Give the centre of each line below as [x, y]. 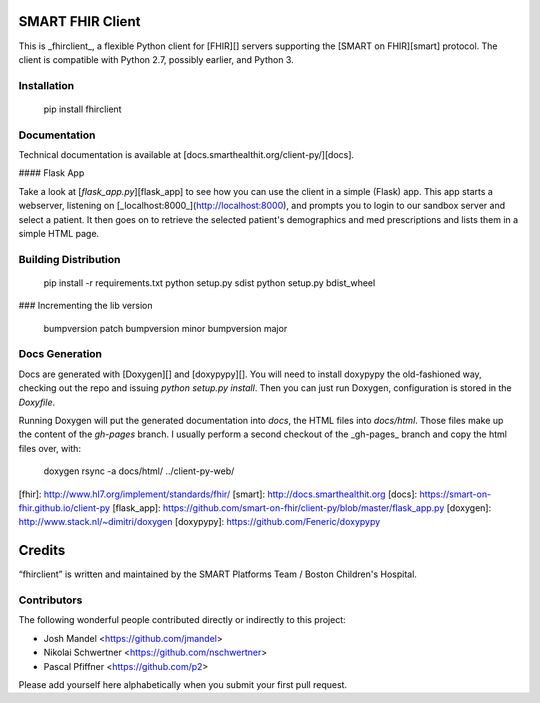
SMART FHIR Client [79, 21]
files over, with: [50, 448]
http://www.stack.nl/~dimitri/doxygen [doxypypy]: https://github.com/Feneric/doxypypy [199, 522]
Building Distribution [69, 259]
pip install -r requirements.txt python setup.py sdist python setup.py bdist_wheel [209, 282]
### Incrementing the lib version [85, 306]
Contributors [50, 600]
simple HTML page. [59, 233]
